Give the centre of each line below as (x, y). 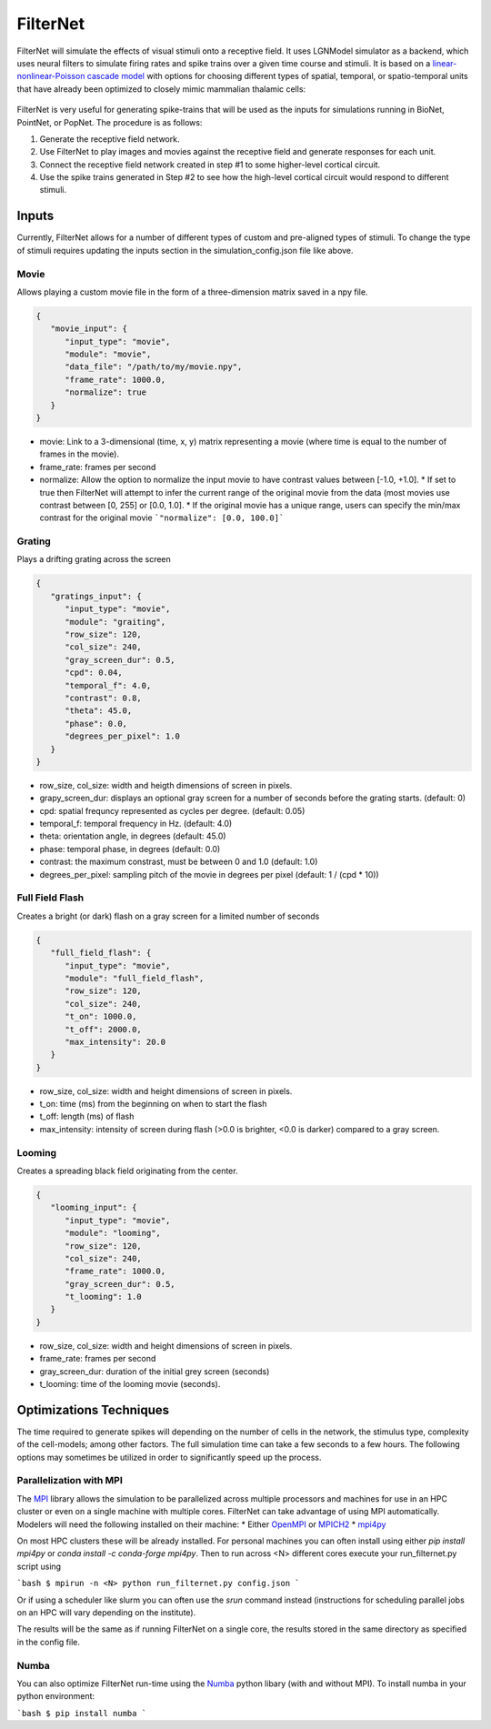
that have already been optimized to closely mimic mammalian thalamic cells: (161, 89)
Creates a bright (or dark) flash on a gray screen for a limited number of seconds (168, 916)
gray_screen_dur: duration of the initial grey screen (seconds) (155, 1371)
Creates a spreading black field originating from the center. (127, 1171)
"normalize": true (106, 392)
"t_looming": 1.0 (104, 1297)
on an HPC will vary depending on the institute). (106, 1612)
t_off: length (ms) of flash (87, 1116)
